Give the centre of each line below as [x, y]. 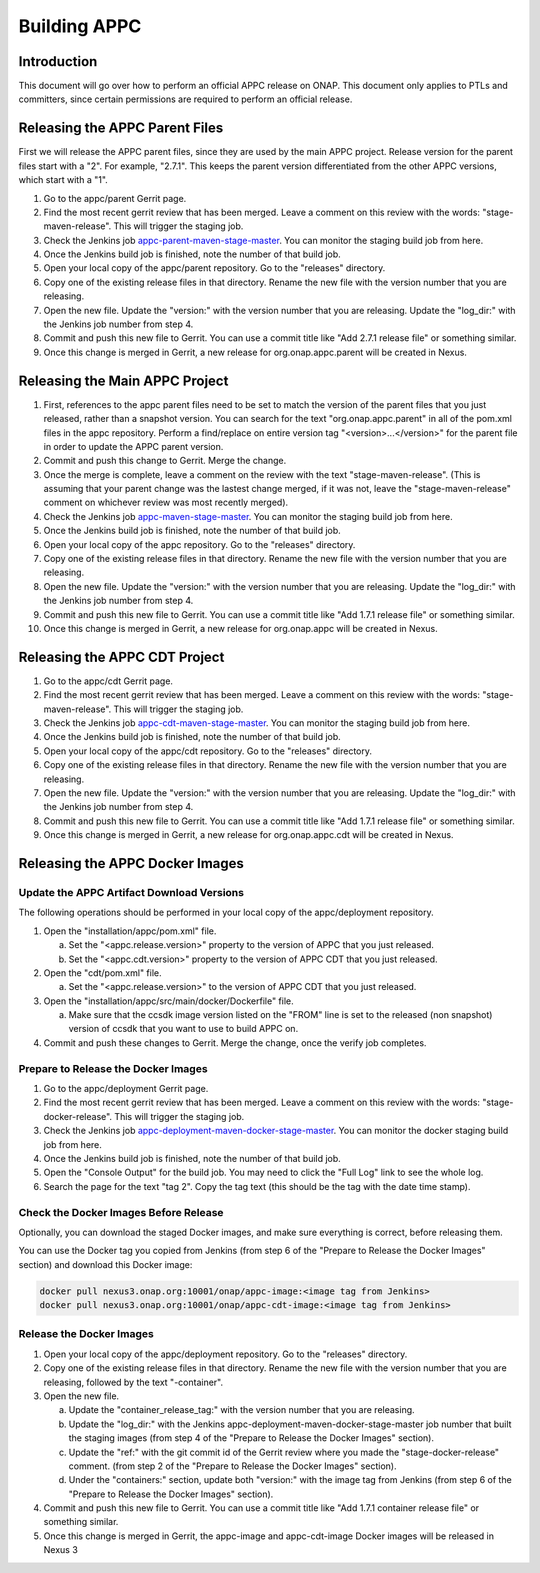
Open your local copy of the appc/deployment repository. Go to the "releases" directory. [225, 1354]
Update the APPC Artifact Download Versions [131, 892]
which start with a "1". [63, 180]
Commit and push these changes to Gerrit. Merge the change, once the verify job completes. [235, 1042]
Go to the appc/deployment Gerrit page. [126, 1088]
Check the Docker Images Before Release [121, 1212]
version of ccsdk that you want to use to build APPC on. [183, 1029]
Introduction [58, 61]
